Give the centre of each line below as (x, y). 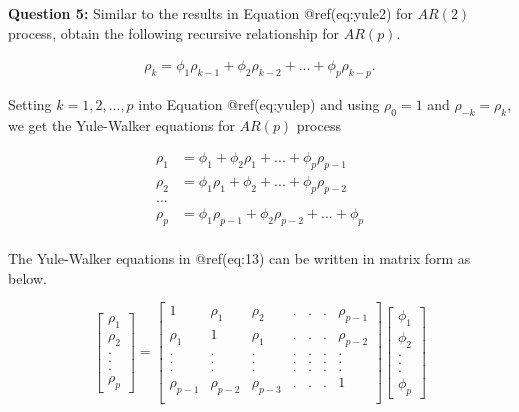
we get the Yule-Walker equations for (121, 124)
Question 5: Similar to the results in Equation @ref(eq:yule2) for (210, 13)
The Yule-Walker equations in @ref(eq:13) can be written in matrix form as (239, 257)
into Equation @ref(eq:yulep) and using (259, 104)
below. (27, 277)
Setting (30, 104)
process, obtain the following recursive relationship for (174, 32)
